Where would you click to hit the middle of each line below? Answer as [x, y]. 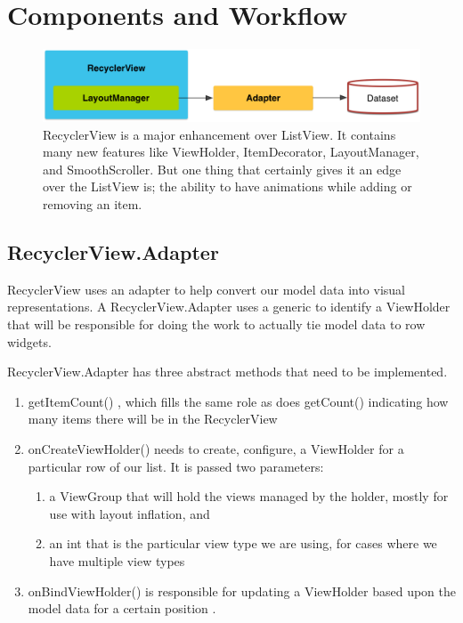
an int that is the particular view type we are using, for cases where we [243, 543]
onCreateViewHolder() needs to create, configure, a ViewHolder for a [216, 449]
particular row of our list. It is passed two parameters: [176, 466]
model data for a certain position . [122, 608]
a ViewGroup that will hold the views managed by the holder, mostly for [249, 496]
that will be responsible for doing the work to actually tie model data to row [216, 324]
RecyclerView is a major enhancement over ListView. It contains [219, 134]
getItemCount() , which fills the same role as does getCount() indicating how [238, 401]
